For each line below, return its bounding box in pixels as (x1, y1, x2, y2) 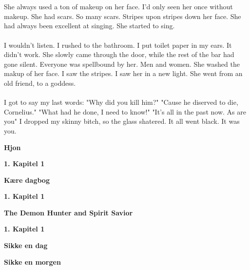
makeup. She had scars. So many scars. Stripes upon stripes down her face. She (4, 11, 241, 21)
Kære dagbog (4, 174, 50, 185)
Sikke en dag (4, 240, 48, 251)
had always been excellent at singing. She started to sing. (4, 20, 175, 31)
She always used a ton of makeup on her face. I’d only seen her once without (4, 1, 233, 12)
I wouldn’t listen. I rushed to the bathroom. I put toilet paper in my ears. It (4, 39, 232, 50)
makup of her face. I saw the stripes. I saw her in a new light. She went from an (4, 68, 243, 78)
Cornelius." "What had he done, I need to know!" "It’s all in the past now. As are (4, 106, 246, 116)
